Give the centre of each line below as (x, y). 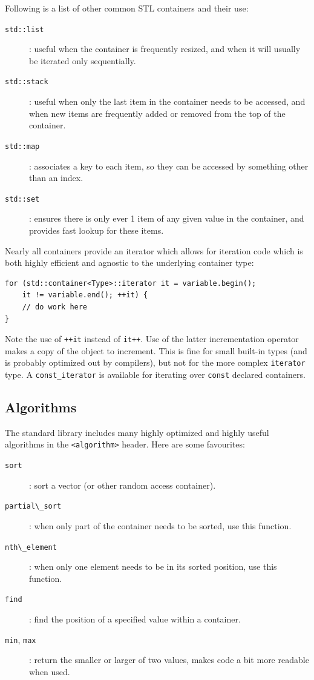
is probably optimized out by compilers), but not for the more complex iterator (155, 362)
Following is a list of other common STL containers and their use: (127, 8)
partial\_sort (33, 507)
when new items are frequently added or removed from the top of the (157, 113)
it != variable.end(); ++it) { (85, 295)
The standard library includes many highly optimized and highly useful (137, 432)
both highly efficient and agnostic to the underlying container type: (129, 262)
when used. (50, 671)
